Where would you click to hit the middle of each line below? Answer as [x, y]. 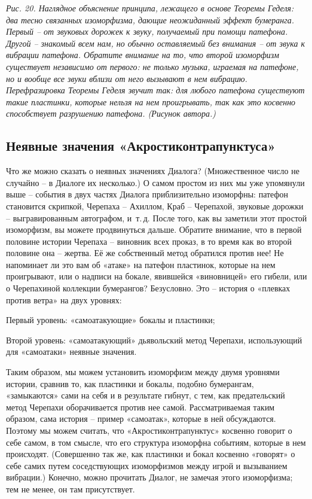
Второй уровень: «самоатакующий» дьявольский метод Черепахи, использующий [154, 340]
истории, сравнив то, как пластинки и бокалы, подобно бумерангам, [130, 383]
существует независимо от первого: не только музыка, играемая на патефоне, [152, 66]
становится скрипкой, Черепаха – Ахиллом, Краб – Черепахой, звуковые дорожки [155, 206]
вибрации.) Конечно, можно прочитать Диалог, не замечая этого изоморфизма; [149, 477]
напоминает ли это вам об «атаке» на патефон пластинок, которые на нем [141, 264]
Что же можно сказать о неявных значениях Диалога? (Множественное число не [153, 171]
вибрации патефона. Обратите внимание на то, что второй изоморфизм [143, 55]
